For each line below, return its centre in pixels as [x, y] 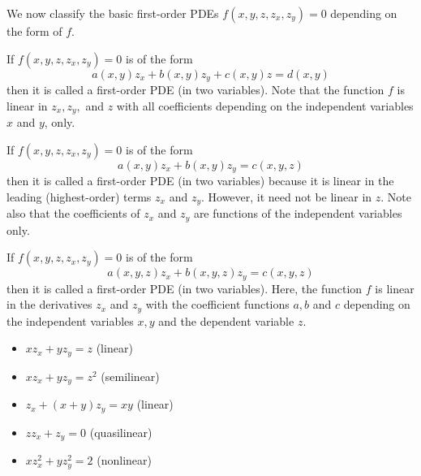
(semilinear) [130, 376]
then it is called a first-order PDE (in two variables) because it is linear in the [200, 181]
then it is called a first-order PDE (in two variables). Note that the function [195, 90]
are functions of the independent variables [298, 213]
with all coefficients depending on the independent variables [265, 105]
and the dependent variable [226, 320]
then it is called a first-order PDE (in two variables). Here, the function [185, 288]
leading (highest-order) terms [79, 196]
